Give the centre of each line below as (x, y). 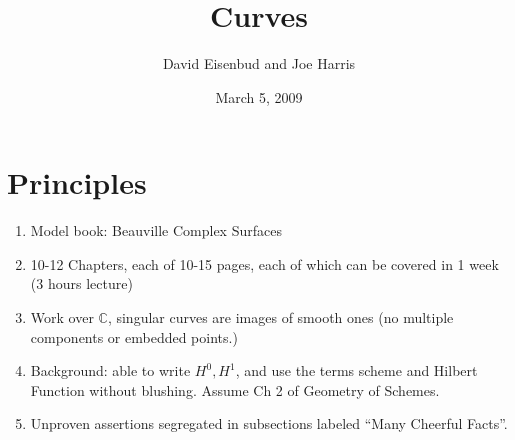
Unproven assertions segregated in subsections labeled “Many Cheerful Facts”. (269, 423)
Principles (77, 182)
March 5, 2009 (259, 96)
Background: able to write (110, 370)
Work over (62, 317)
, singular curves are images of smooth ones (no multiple (280, 317)
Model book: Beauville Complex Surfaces (156, 230)
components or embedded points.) (134, 336)
